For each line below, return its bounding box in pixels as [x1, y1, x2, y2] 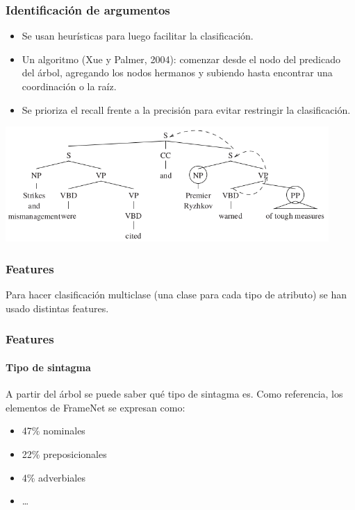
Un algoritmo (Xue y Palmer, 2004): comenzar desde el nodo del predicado [22, 51, 340, 66]
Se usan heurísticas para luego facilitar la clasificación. [22, 28, 254, 43]
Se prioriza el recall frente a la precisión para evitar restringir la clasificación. [22, 102, 351, 117]
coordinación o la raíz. [22, 79, 117, 93]
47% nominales [22, 423, 85, 438]
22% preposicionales [22, 446, 107, 461]
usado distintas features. [6, 300, 109, 315]
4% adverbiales [22, 470, 85, 484]
